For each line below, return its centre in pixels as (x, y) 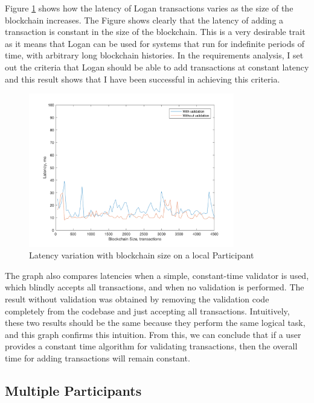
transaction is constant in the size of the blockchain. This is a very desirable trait (155, 32)
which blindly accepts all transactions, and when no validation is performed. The (155, 287)
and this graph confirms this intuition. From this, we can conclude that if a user (153, 334)
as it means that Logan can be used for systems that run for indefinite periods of (155, 43)
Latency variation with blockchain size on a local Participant (142, 255)
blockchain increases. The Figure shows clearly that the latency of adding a (144, 20)
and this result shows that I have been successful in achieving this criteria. (143, 79)
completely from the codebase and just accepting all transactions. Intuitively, (147, 311)
